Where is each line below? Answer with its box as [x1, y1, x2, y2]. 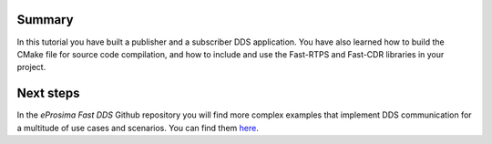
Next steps [16, 86, 80, 101]
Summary [16, 12, 74, 27]
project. [16, 62, 46, 73]
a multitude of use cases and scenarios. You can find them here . [16, 122, 259, 133]
